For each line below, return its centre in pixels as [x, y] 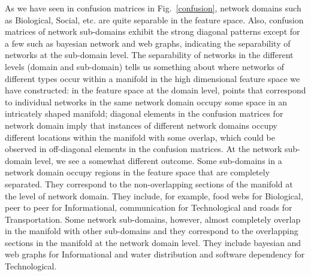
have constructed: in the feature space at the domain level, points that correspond [155, 90]
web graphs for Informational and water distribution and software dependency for [155, 254]
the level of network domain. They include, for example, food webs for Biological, [154, 195]
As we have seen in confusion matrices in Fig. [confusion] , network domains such [153, 8]
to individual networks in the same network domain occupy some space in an [146, 101]
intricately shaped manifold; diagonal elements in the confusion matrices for [144, 113]
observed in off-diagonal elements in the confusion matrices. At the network [144, 149]
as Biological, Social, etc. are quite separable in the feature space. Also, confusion [154, 19]
